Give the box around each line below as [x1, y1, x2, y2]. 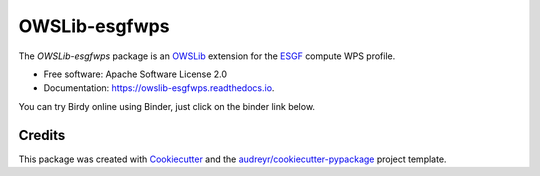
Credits [18, 126, 66, 144]
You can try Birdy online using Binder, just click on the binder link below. [18, 100, 315, 112]
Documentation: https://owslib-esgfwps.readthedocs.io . [43, 82, 275, 94]
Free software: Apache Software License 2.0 [43, 68, 228, 80]
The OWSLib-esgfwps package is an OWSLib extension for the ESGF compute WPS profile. [18, 50, 396, 62]
